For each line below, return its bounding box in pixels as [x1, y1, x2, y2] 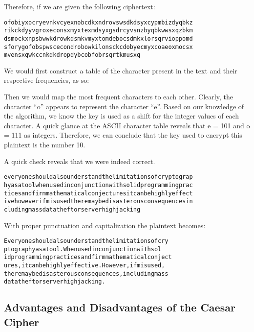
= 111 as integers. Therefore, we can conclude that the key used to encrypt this [4, 130, 242, 140]
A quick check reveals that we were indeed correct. [4, 156, 155, 166]
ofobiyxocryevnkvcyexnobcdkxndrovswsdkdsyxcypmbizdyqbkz [4, 19, 193, 26]
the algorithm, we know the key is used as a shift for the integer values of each [4, 111, 239, 121]
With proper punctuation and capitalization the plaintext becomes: [4, 220, 206, 230]
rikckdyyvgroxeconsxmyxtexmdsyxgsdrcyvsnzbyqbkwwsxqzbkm [4, 27, 193, 34]
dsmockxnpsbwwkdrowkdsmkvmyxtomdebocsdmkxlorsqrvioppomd [4, 35, 193, 42]
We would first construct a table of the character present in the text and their [4, 65, 237, 75]
